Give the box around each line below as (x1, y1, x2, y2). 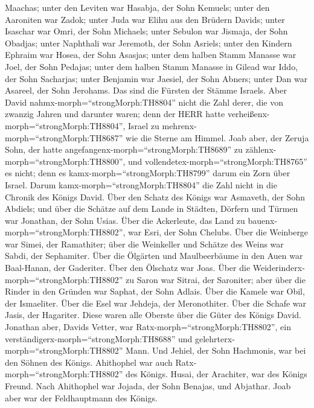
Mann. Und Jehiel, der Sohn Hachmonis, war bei (126, 344, 306, 357)
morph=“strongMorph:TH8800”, (5, 155, 126, 167)
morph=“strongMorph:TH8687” (5, 131, 123, 144)
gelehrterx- (195, 332, 235, 345)
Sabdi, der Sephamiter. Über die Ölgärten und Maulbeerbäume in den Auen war (5, 249, 303, 262)
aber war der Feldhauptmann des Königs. (5, 391, 158, 404)
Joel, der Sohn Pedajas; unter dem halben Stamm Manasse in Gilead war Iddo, (5, 60, 298, 72)
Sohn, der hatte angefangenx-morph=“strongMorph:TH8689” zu (5, 143, 243, 156)
